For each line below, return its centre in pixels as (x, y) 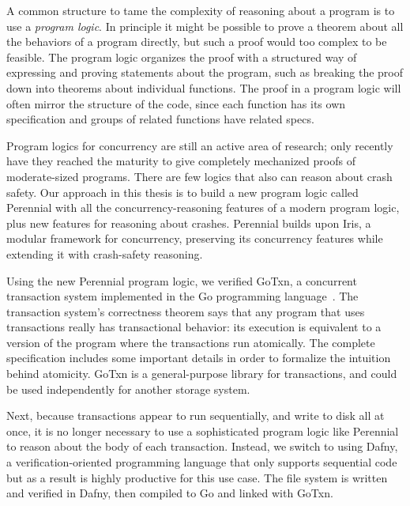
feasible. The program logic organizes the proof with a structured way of (182, 57)
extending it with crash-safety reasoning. (105, 253)
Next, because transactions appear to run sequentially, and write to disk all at (196, 415)
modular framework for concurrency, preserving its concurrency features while (195, 238)
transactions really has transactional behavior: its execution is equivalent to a (194, 327)
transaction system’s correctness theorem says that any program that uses (186, 311)
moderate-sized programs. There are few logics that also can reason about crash (199, 176)
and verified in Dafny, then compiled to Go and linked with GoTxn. (170, 493)
